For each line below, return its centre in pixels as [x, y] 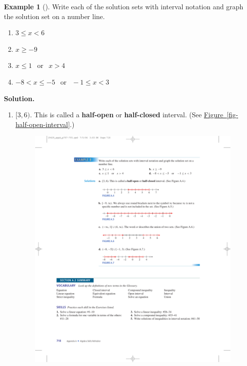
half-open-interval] [43, 124]
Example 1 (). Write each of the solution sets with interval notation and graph [124, 6]
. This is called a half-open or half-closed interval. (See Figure [127, 115]
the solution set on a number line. [54, 16]
